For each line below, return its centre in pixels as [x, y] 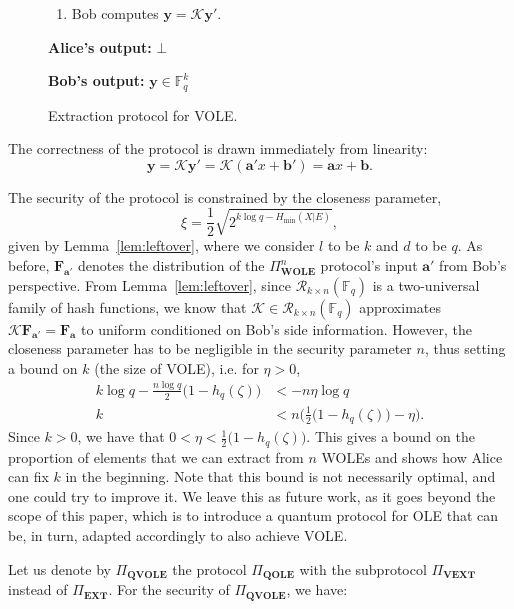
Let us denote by [59, 568]
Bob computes [115, 13]
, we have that [121, 436]
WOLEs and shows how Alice [412, 456]
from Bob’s [473, 265]
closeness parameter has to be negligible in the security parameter [210, 348]
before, [29, 265]
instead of [38, 589]
